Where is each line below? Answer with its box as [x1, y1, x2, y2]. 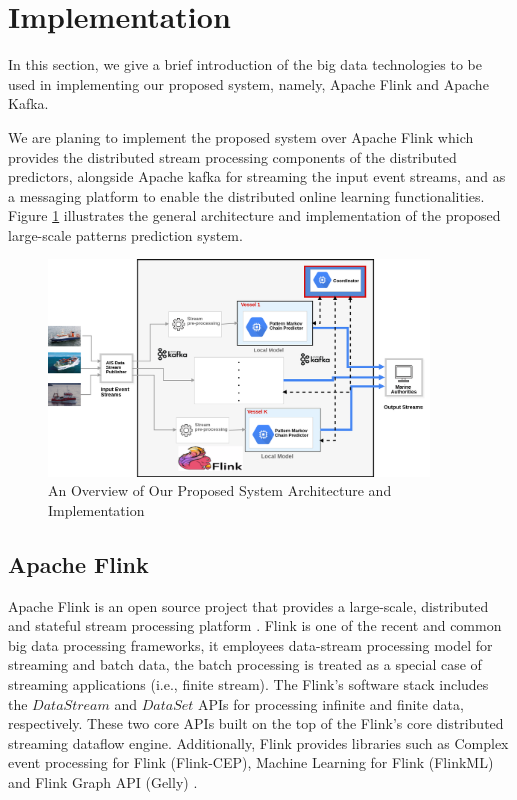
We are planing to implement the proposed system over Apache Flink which [8, 126, 474, 147]
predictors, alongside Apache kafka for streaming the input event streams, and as [8, 166, 506, 187]
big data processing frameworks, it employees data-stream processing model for [8, 634, 493, 655]
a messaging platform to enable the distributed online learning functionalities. [8, 185, 485, 206]
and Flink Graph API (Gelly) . [8, 772, 198, 793]
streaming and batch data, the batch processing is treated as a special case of [8, 654, 482, 675]
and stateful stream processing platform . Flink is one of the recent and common [8, 615, 502, 636]
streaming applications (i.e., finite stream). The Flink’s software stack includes [8, 674, 489, 695]
